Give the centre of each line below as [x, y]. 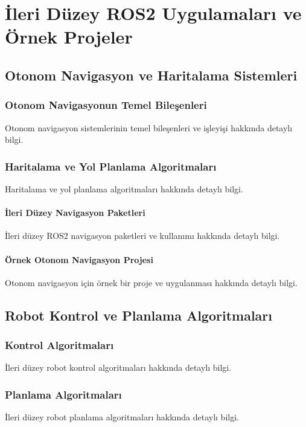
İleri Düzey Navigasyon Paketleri [75, 213]
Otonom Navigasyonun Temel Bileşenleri [106, 105]
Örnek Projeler [69, 37]
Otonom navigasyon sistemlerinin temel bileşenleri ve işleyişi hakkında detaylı [149, 127]
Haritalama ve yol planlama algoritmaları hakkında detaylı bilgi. [124, 188]
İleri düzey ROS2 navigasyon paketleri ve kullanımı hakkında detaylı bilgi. [142, 236]
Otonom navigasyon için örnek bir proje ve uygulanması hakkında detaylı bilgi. [151, 282]
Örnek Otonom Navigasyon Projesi [79, 259]
